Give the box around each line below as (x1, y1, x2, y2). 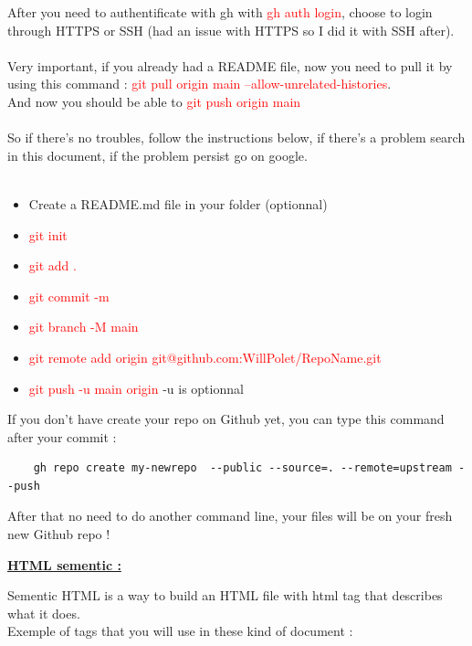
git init (28, 225, 68, 244)
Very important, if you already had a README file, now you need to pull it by (7, 56, 453, 75)
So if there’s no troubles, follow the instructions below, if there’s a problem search (7, 128, 466, 147)
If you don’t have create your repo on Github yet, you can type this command (7, 409, 445, 429)
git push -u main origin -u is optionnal (28, 378, 244, 397)
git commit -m (28, 286, 110, 305)
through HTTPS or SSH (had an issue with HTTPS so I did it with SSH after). (7, 20, 455, 39)
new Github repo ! (7, 524, 110, 544)
